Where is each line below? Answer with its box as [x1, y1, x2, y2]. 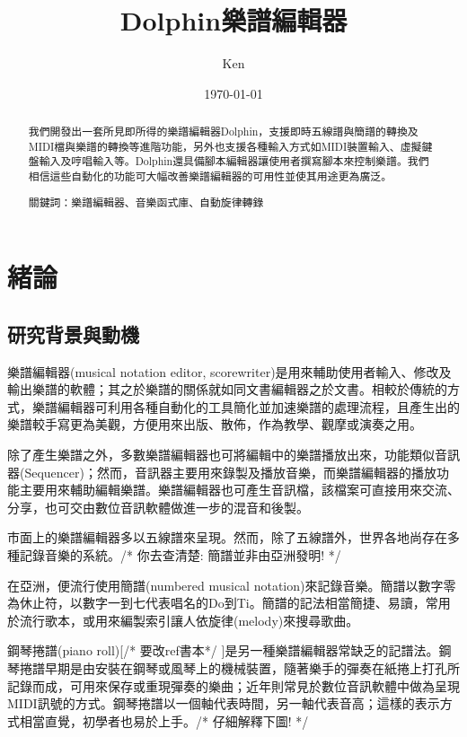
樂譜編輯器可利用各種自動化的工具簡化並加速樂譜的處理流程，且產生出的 [31, 397, 460, 416]
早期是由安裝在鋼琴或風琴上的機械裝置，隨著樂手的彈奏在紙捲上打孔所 [44, 658, 460, 677]
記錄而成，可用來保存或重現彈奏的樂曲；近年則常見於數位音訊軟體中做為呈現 [7, 676, 460, 695]
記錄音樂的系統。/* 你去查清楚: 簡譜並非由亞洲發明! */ [19, 546, 341, 565]
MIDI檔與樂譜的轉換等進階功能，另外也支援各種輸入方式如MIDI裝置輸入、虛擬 [28, 138, 422, 154]
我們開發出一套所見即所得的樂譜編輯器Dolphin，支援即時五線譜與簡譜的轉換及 [28, 124, 419, 139]
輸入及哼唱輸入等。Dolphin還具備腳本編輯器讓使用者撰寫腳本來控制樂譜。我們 [39, 154, 429, 169]
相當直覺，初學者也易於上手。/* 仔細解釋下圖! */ [19, 711, 309, 730]
